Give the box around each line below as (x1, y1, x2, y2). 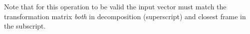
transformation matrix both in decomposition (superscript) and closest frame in (4, 11, 246, 21)
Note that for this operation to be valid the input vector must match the (4, 1, 227, 11)
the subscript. (4, 21, 46, 31)
